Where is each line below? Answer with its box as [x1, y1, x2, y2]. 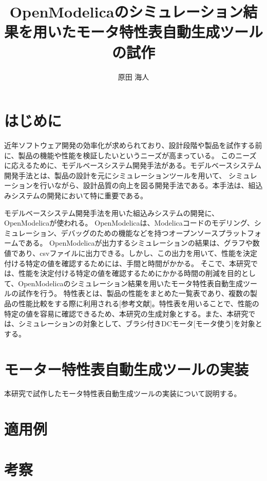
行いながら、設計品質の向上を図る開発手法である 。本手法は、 [40, 180, 249, 191]
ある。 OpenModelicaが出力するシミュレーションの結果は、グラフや [25, 237, 253, 248]
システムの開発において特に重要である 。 [11, 190, 148, 200]
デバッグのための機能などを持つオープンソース [61, 227, 219, 238]
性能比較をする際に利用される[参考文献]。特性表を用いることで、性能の [18, 298, 259, 308]
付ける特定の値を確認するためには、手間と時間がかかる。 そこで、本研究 [4, 257, 251, 268]
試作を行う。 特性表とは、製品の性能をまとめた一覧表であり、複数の [18, 288, 251, 299]
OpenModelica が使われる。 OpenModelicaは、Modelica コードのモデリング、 [4, 217, 254, 228]
